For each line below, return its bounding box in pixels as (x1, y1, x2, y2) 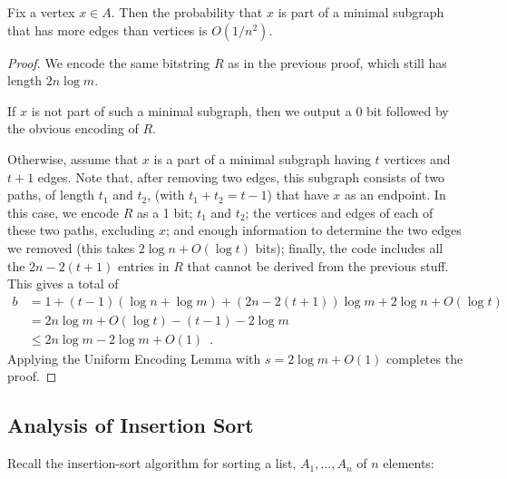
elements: (383, 454, 434, 473)
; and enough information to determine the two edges (166, 220, 462, 239)
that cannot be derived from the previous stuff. (187, 256, 449, 275)
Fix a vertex (7, 3, 75, 21)
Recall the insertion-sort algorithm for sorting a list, (7, 454, 297, 473)
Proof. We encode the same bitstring (7, 53, 210, 72)
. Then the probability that (111, 3, 263, 21)
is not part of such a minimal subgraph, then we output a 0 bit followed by (31, 101, 449, 120)
